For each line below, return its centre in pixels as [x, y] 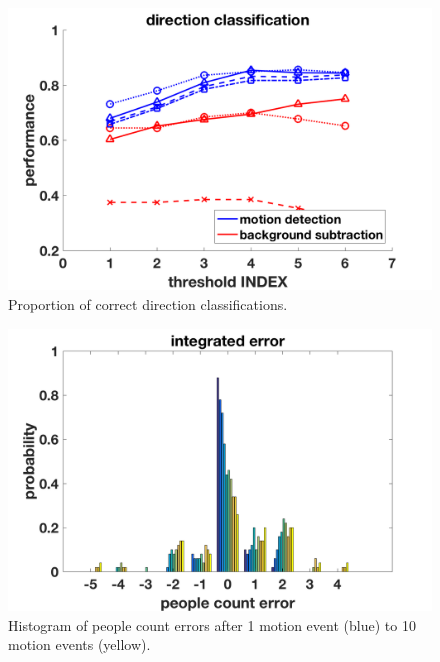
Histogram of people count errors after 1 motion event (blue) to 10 [212, 624]
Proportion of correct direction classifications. [148, 303]
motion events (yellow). [79, 644]
